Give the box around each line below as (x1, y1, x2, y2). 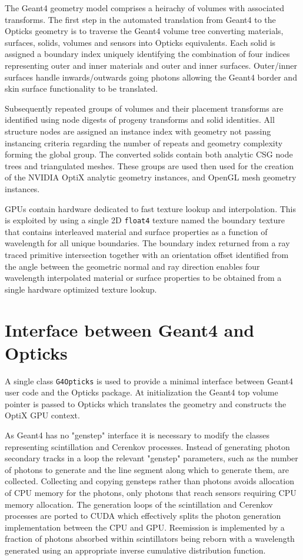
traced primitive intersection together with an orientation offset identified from (5, 248, 289, 260)
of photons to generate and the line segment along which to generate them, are (5, 463, 289, 475)
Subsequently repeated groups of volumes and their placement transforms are (5, 102, 284, 114)
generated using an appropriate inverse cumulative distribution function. (5, 544, 266, 556)
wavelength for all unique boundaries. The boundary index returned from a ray (5, 237, 290, 249)
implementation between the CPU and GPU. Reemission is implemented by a (5, 521, 285, 533)
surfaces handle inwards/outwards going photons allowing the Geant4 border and (5, 71, 297, 83)
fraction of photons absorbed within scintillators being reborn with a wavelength (5, 532, 295, 545)
